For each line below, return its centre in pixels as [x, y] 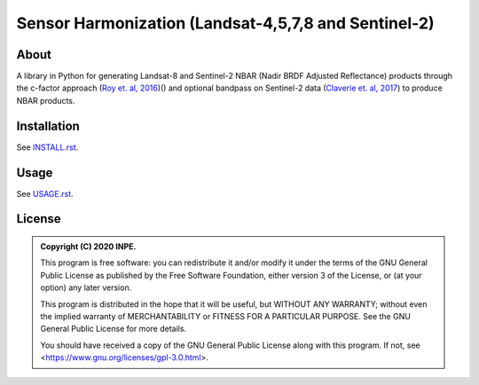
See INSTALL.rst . [47, 147]
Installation [48, 126]
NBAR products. [46, 100]
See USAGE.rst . [45, 193]
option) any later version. [86, 287]
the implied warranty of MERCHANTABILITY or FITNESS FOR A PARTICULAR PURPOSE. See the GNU [226, 317]
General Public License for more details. [113, 329]
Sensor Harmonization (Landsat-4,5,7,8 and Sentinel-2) [225, 23]
